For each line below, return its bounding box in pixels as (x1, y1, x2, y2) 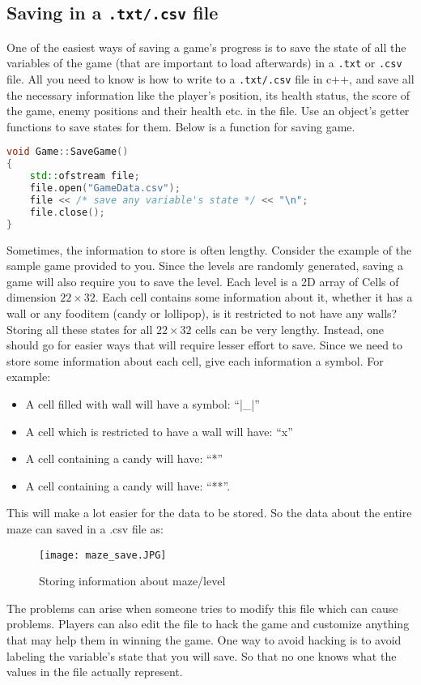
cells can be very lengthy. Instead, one (195, 320, 384, 337)
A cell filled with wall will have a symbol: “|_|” (25, 395, 260, 412)
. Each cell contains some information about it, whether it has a (95, 289, 413, 306)
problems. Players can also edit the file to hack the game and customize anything (6, 615, 410, 632)
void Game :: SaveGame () (6, 146, 129, 158)
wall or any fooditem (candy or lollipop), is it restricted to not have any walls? (6, 304, 398, 321)
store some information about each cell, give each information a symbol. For (6, 352, 384, 369)
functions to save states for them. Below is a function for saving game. (6, 118, 355, 135)
